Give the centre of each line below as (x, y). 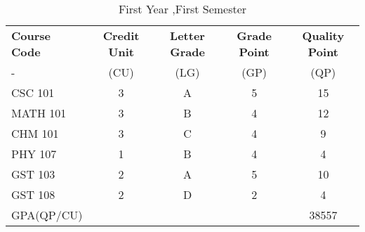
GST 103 (33, 174)
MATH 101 (39, 113)
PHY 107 (34, 154)
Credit (121, 36)
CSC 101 (33, 92)
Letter (187, 36)
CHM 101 (35, 133)
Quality (323, 36)
